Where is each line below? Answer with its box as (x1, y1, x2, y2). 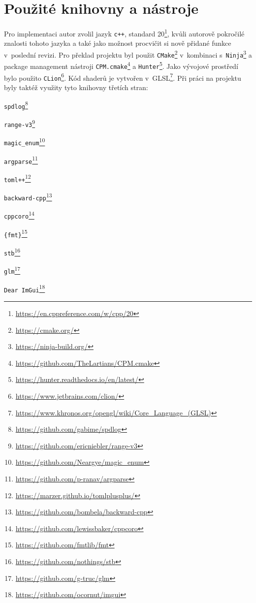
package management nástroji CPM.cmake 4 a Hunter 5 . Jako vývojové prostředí (4, 60, 238, 71)
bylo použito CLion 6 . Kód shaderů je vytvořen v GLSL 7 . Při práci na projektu (4, 71, 241, 83)
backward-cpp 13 (4, 191, 52, 202)
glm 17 (4, 264, 21, 276)
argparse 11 (4, 154, 38, 165)
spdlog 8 (4, 99, 28, 110)
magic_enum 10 (4, 136, 45, 147)
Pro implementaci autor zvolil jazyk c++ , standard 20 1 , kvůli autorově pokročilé (4, 27, 245, 38)
